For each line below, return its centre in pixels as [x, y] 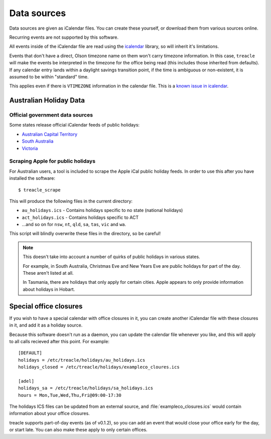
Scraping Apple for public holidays [52, 161]
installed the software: [32, 178]
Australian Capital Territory [50, 134]
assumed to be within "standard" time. [49, 77]
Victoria [30, 148]
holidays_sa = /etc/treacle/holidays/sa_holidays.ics [86, 388]
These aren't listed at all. [48, 273]
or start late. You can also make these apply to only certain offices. [78, 430]
